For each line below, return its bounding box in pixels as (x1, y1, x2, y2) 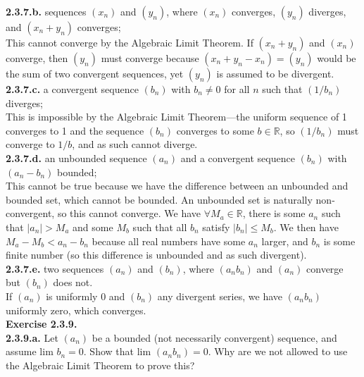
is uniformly (46, 288, 98, 303)
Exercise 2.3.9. (6, 316, 77, 331)
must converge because (101, 51, 199, 65)
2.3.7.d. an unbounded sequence (6, 150, 147, 165)
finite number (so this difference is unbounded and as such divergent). (6, 247, 307, 262)
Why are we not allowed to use (214, 344, 348, 359)
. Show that (83, 344, 134, 359)
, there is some (242, 206, 306, 221)
